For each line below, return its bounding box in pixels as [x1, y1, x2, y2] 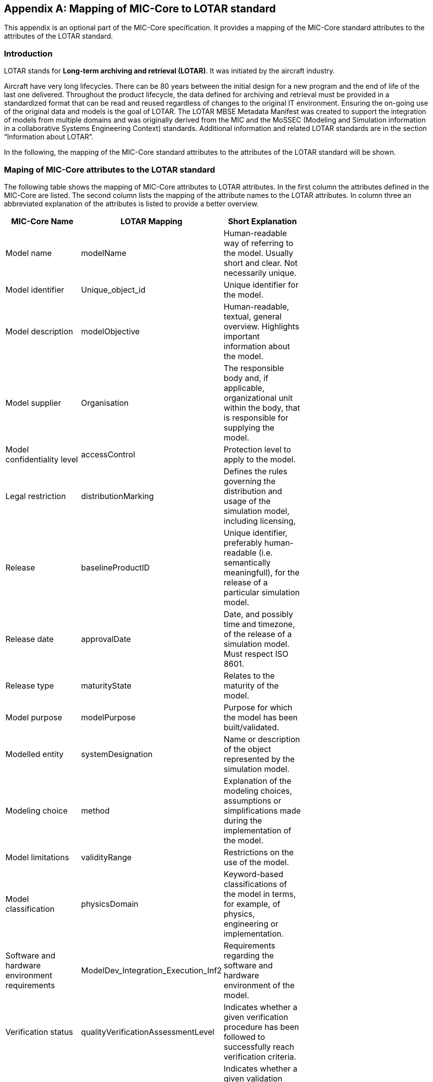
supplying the [224, 422, 275, 433]
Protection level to [224, 444, 291, 454]
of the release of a [224, 629, 292, 639]
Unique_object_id [81, 284, 146, 295]
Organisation [81, 397, 129, 408]
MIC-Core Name [11, 216, 73, 226]
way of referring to [224, 238, 294, 248]
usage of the [224, 496, 271, 506]
